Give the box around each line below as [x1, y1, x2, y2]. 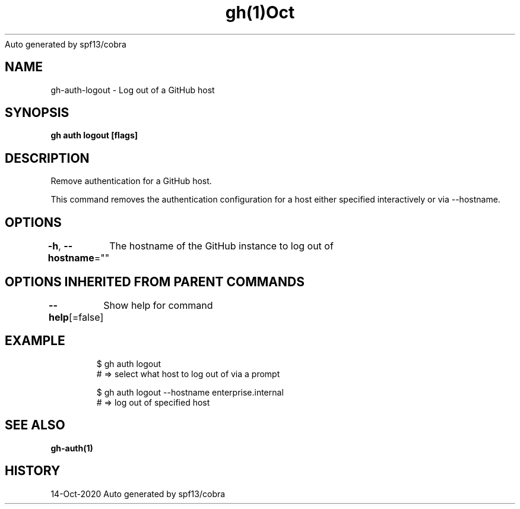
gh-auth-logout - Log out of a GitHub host [50, 84, 215, 95]
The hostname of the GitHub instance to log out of [109, 240, 334, 252]
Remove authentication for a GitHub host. [50, 176, 212, 186]
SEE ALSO [5, 418, 65, 433]
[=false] [68, 311, 104, 323]
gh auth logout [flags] [50, 130, 138, 141]
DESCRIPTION [5, 150, 90, 166]
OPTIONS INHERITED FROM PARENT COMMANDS [5, 274, 305, 289]
